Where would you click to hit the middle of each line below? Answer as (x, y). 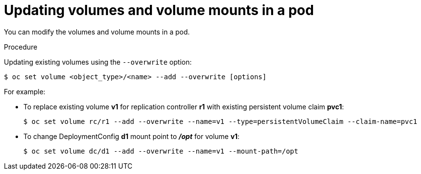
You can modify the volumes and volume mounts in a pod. (97, 32)
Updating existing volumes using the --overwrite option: (98, 62)
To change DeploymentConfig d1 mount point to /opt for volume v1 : (132, 136)
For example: (25, 91)
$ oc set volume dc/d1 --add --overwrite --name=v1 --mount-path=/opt (161, 151)
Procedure (21, 47)
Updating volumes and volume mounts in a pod (159, 10)
